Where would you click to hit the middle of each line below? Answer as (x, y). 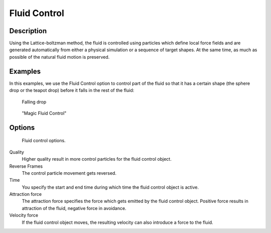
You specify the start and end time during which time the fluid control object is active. (110, 187)
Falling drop (34, 102)
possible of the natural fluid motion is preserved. (59, 57)
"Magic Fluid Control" (44, 113)
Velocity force (24, 215)
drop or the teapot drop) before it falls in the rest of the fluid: (72, 90)
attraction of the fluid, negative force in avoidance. (74, 208)
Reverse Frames (26, 166)
